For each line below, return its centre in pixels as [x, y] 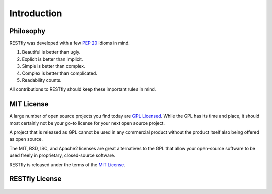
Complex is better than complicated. [60, 73]
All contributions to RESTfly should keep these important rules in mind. [83, 89]
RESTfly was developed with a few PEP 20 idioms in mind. [70, 43]
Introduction [36, 13]
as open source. [26, 139]
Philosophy [27, 31]
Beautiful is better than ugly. [51, 52]
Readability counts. [42, 80]
